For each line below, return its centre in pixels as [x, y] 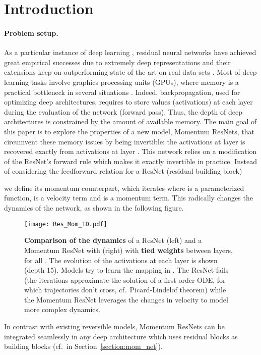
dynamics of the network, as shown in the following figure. [94, 208]
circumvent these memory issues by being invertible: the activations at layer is [125, 141]
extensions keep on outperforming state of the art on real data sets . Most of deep [130, 72]
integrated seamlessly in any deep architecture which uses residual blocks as [121, 336]
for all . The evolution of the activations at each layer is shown [121, 260]
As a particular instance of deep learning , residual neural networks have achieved [130, 52]
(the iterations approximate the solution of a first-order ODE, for [125, 280]
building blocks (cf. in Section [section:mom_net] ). [83, 346]
